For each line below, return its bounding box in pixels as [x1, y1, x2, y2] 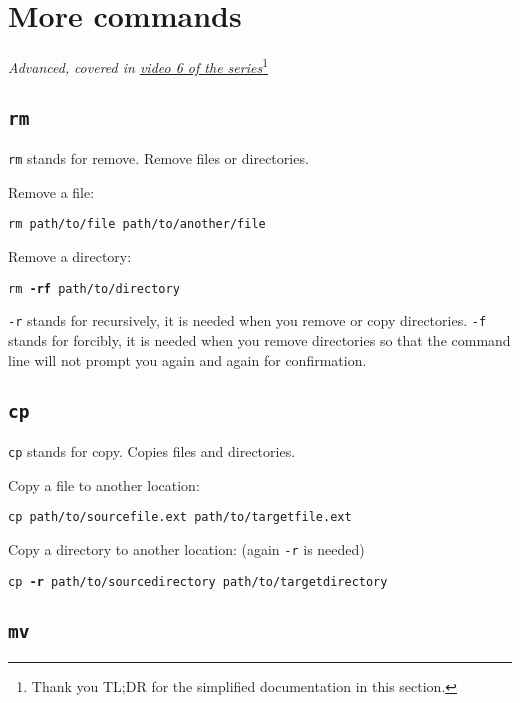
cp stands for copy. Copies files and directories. [8, 440, 296, 461]
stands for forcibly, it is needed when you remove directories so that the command [8, 329, 511, 350]
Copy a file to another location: [8, 474, 200, 495]
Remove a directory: [8, 246, 132, 267]
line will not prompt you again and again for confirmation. [8, 349, 367, 370]
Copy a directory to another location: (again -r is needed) [8, 538, 365, 559]
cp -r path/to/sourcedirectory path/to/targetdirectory [8, 574, 388, 589]
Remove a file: [8, 181, 95, 202]
